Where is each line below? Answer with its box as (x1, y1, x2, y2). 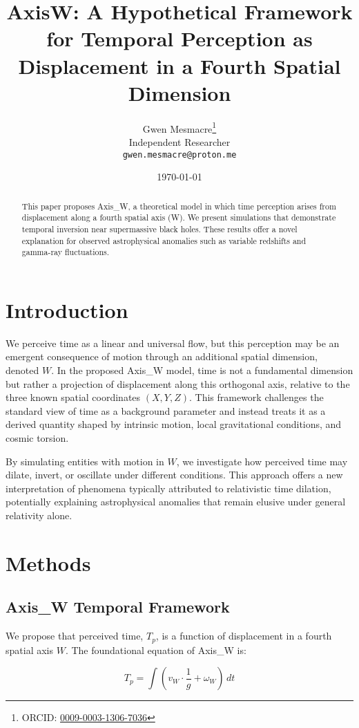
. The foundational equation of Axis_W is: (65, 642, 246, 657)
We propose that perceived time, (6, 628, 144, 643)
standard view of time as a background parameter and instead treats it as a (6, 403, 326, 418)
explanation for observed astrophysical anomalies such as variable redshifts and (21, 234, 307, 246)
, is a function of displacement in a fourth (155, 628, 332, 643)
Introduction (6, 295, 128, 324)
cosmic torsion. (6, 430, 69, 445)
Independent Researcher (128, 134, 231, 149)
